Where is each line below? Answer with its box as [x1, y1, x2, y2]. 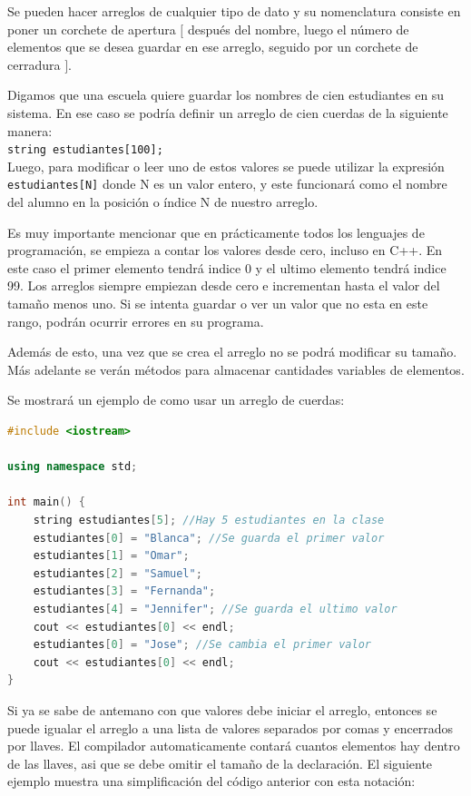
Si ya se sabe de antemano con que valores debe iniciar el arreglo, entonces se [7, 700, 437, 719]
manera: [7, 121, 53, 140]
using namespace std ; [7, 460, 138, 474]
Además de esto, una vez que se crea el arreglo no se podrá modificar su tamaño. [7, 342, 457, 361]
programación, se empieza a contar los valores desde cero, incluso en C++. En [7, 241, 443, 260]
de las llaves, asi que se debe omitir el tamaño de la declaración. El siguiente [7, 753, 433, 772]
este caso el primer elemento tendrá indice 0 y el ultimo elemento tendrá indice [7, 258, 446, 277]
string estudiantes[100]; [7, 143, 163, 157]
